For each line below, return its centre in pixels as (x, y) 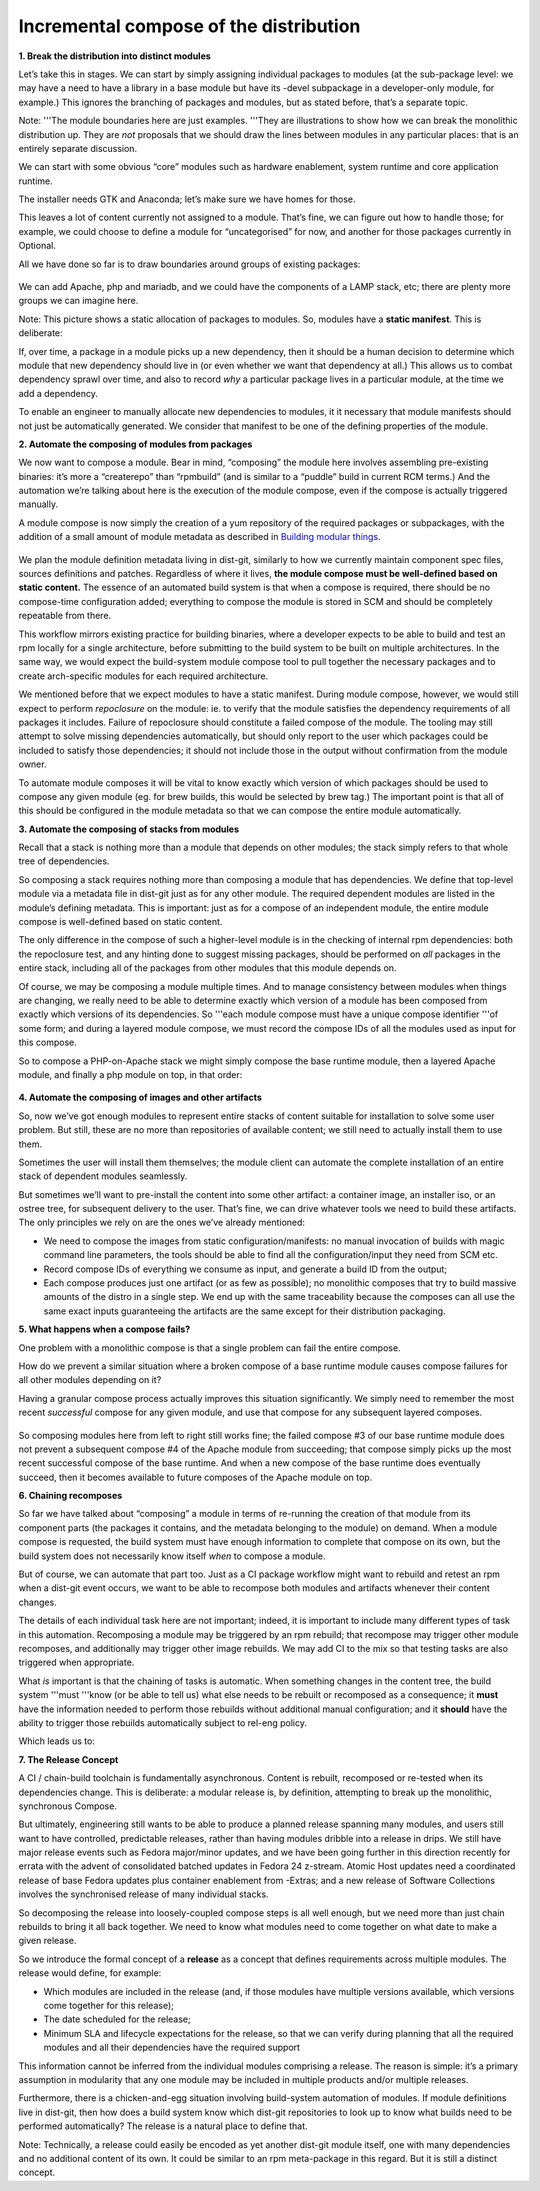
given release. (47, 1941)
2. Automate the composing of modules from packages (135, 444)
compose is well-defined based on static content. (120, 922)
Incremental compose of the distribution (189, 26)
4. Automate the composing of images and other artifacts (140, 1097)
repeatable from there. (65, 616)
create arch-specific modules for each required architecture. (143, 676)
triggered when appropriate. (76, 1662)
